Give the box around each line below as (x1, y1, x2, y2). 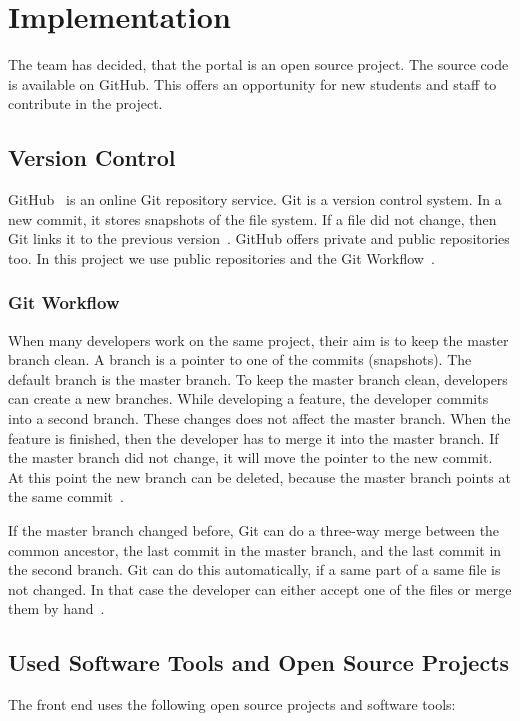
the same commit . (8, 486, 124, 507)
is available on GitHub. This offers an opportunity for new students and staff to (8, 73, 497, 94)
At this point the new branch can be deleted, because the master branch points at (8, 466, 511, 487)
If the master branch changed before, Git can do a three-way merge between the (8, 520, 500, 541)
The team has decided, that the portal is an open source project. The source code (8, 54, 509, 75)
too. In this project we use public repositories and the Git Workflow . (8, 247, 435, 268)
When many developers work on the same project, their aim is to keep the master (8, 329, 509, 350)
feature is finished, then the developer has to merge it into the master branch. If (8, 427, 499, 448)
